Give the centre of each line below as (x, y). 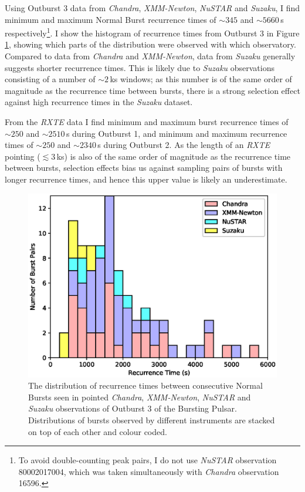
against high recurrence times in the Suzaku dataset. (99, 102)
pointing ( (23, 156)
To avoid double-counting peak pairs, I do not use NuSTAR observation (148, 460)
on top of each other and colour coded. (98, 431)
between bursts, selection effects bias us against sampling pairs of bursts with (144, 168)
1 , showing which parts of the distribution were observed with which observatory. (150, 44)
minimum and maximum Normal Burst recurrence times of (111, 19)
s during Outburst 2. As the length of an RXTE (184, 145)
